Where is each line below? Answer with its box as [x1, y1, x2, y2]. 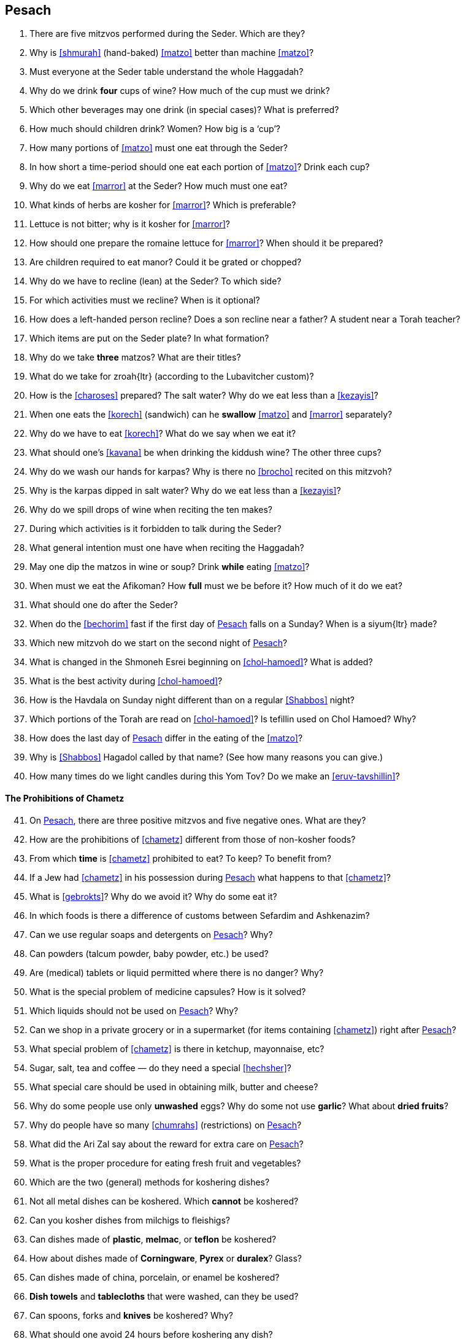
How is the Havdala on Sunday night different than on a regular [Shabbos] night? [29, 695, 355, 706]
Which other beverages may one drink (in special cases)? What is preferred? [29, 104, 339, 115]
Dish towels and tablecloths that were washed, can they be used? [29, 1290, 299, 1302]
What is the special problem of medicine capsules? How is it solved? [29, 986, 306, 997]
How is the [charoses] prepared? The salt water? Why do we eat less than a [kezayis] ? [29, 390, 379, 401]
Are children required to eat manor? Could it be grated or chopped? [29, 257, 302, 268]
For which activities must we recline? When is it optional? [29, 295, 260, 306]
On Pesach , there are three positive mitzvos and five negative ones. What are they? [29, 814, 366, 826]
